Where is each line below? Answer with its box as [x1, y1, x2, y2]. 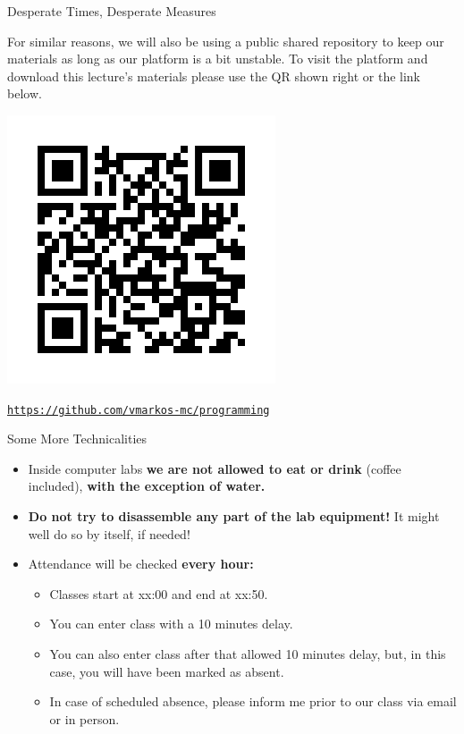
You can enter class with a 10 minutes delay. [49, 614, 293, 633]
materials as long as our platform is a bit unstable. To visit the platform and [7, 49, 428, 68]
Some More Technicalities [7, 429, 148, 448]
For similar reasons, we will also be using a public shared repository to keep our [7, 31, 444, 50]
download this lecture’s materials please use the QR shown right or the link [7, 66, 421, 85]
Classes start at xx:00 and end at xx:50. [49, 584, 268, 603]
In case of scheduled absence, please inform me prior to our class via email [49, 692, 457, 711]
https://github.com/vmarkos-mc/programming [7, 403, 270, 417]
